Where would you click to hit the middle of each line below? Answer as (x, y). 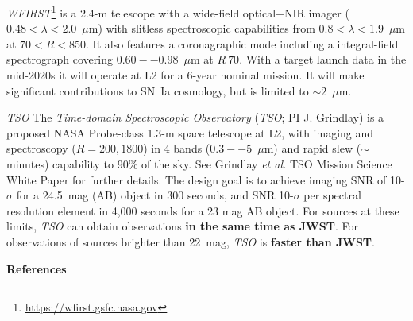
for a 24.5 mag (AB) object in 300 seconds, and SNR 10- (155, 195)
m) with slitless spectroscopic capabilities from (202, 28)
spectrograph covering (60, 59)
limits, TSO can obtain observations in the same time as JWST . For (182, 226)
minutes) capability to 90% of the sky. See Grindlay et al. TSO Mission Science (199, 164)
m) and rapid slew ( (313, 148)
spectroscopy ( (41, 148)
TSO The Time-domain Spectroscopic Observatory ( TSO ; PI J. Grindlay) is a (195, 117)
